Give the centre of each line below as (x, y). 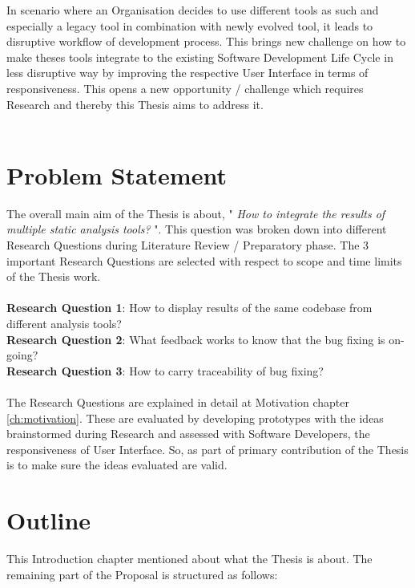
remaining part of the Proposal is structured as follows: (142, 574)
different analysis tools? (64, 324)
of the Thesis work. (54, 276)
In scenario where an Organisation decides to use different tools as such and (193, 10)
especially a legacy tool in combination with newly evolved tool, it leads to (190, 25)
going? (22, 355)
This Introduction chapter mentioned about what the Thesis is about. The (189, 559)
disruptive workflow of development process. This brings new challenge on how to (206, 41)
